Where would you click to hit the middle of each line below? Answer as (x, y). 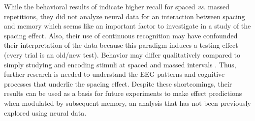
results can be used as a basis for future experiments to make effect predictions (123, 93)
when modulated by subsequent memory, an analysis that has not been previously (127, 103)
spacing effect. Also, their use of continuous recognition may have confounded (121, 35)
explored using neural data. (45, 112)
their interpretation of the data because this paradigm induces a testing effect (121, 45)
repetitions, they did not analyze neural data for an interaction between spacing (125, 16)
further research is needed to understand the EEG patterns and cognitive (114, 74)
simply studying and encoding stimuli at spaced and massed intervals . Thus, (120, 64)
